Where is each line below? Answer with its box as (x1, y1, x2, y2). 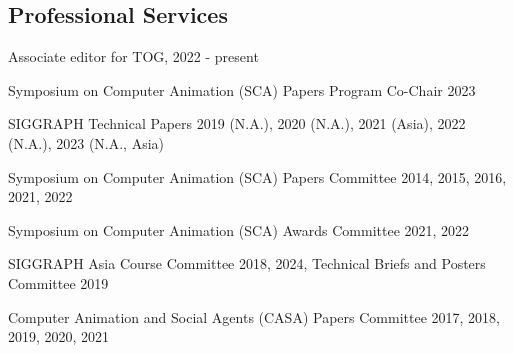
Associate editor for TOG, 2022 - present (8, 46, 259, 67)
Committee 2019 (8, 272, 109, 293)
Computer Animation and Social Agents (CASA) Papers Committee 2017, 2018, (8, 306, 500, 327)
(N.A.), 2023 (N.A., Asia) (8, 132, 165, 153)
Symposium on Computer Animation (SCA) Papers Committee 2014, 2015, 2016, (8, 166, 507, 187)
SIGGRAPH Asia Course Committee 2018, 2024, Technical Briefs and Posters (8, 253, 486, 274)
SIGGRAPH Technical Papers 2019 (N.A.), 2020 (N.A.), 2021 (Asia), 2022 (8, 113, 466, 134)
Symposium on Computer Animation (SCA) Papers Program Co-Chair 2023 (8, 79, 476, 100)
